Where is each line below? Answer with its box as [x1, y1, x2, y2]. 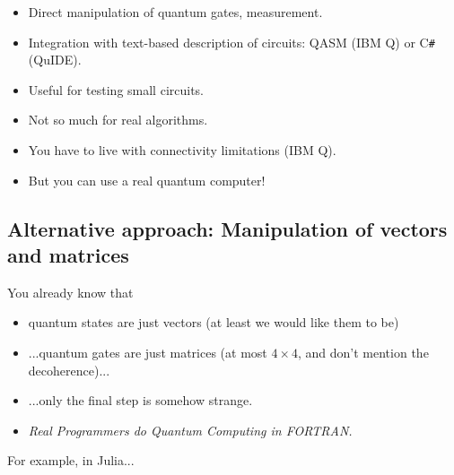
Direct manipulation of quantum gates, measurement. [28, 3, 323, 21]
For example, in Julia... [7, 451, 135, 470]
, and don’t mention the [298, 343, 429, 361]
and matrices [7, 241, 129, 268]
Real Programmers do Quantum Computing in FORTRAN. [28, 420, 353, 439]
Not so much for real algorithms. [28, 110, 208, 129]
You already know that [7, 282, 134, 301]
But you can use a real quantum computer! [28, 170, 266, 189]
